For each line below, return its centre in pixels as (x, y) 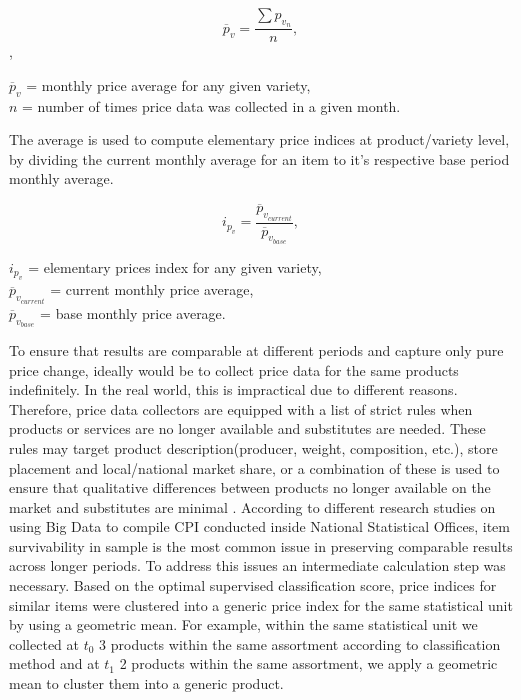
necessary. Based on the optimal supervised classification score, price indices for (253, 585)
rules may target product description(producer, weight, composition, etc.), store (253, 447)
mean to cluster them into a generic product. (146, 683)
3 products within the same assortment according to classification (300, 643)
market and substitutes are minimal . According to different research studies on (252, 506)
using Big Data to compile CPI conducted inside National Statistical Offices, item (259, 526)
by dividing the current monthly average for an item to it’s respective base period (259, 158)
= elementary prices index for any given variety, (175, 266)
